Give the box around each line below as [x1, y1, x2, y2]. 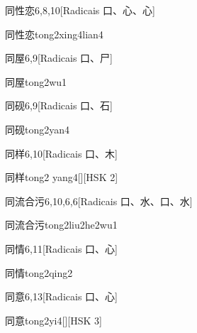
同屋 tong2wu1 [5, 74, 67, 89]
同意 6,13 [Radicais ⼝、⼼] [5, 289, 118, 304]
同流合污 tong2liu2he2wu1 [5, 217, 118, 232]
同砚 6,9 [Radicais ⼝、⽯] [5, 98, 113, 113]
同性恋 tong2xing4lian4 [5, 26, 103, 41]
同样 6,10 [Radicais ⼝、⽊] [5, 146, 118, 160]
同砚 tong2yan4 [5, 121, 70, 136]
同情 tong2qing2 [5, 265, 73, 280]
